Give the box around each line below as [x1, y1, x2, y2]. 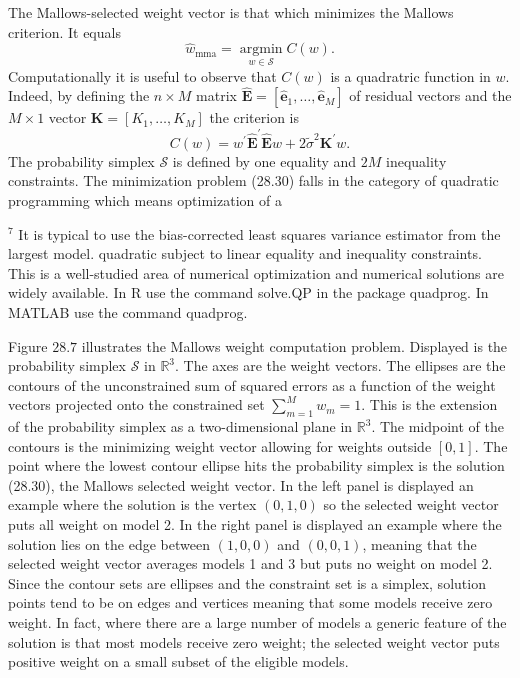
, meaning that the [362, 533, 477, 554]
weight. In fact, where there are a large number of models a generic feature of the [8, 612, 507, 633]
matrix [196, 85, 237, 106]
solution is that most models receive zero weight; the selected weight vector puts [8, 631, 500, 652]
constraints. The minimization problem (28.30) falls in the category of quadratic [8, 170, 499, 191]
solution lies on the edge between [8, 533, 210, 554]
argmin [239, 42, 283, 57]
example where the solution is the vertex [8, 494, 257, 515]
